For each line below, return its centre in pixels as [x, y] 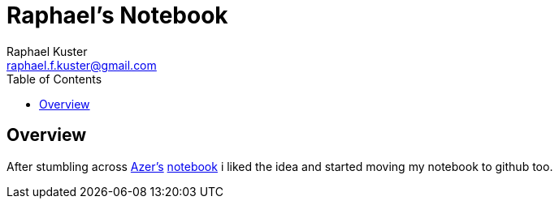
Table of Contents [54, 79]
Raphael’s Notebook [117, 15]
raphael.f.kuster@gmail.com [82, 65]
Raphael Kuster [47, 51]
